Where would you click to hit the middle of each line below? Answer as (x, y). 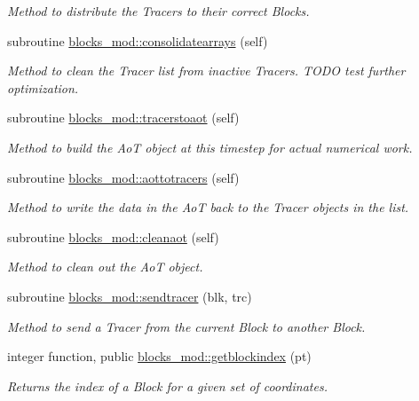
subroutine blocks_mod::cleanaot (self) (113, 236)
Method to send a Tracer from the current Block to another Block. (186, 326)
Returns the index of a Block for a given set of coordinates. (167, 385)
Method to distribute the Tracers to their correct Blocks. (158, 11)
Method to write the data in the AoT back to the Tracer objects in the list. (208, 207)
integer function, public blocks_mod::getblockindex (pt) (159, 356)
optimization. (43, 87)
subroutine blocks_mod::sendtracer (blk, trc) (130, 296)
